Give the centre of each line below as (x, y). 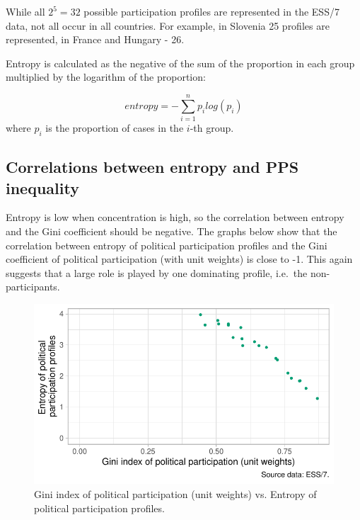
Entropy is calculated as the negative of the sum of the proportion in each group (180, 63)
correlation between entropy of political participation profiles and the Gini (167, 245)
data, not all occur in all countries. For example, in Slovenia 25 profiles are (168, 25)
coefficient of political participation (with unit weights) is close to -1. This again (179, 259)
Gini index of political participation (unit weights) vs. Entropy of (175, 494)
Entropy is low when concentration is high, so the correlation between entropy (175, 217)
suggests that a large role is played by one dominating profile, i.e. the (157, 272)
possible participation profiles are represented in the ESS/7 (211, 11)
